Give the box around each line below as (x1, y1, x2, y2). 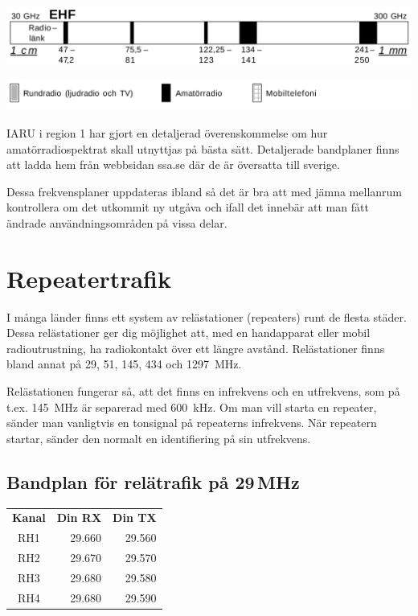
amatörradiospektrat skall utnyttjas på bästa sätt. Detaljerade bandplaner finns (6, 140, 400, 157)
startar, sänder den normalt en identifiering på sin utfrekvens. (6, 429, 311, 446)
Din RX (56, 509, 102, 526)
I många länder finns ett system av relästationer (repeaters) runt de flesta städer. (6, 308, 407, 325)
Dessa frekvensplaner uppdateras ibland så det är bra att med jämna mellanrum (6, 183, 402, 199)
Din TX (113, 509, 157, 526)
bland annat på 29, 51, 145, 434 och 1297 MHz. (6, 355, 242, 372)
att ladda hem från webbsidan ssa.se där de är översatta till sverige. (6, 156, 340, 173)
